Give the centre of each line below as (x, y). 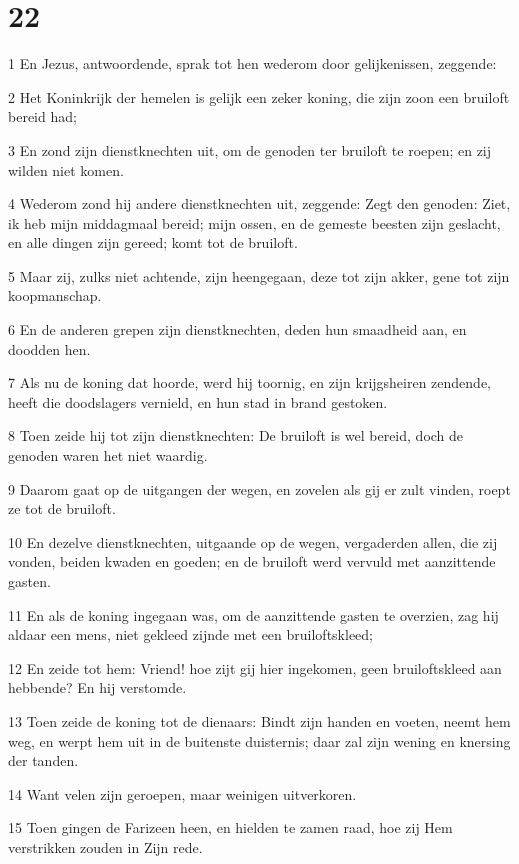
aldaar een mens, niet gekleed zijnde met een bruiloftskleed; (190, 634)
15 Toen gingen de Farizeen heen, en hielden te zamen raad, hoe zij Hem (230, 827)
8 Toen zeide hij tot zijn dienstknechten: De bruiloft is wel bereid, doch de (236, 435)
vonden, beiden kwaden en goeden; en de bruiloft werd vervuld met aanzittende (252, 561)
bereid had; (42, 116)
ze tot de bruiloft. (62, 508)
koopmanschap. (55, 295)
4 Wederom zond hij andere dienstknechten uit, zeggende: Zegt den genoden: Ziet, (259, 203)
